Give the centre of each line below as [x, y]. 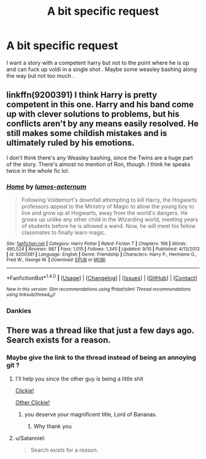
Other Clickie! [32, 402]
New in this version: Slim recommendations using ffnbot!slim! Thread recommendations [99, 289]
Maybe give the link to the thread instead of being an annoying [101, 358]
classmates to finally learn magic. [63, 233]
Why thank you [52, 426]
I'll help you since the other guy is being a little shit [79, 379]
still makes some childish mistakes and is [87, 133]
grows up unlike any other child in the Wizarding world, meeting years [109, 219]
